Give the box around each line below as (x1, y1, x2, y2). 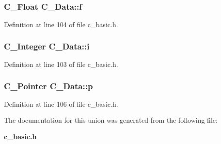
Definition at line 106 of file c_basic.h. (4, 98, 118, 109)
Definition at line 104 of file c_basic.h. (4, 19, 118, 30)
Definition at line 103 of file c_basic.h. (4, 59, 118, 69)
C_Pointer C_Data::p (4, 80, 93, 92)
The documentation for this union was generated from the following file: (4, 115, 218, 125)
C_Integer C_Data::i (4, 40, 90, 52)
